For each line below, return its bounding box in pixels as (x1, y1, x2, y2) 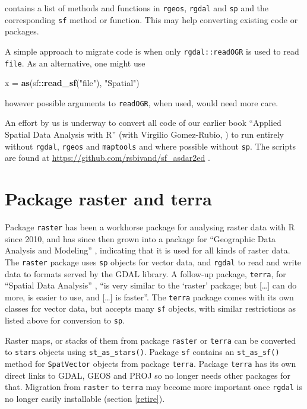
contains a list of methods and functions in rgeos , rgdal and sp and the (5, 2, 269, 14)
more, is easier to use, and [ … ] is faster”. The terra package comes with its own (5, 290, 294, 303)
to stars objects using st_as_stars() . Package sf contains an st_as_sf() (5, 345, 280, 358)
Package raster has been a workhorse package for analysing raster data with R (5, 221, 295, 233)
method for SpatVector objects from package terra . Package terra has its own (5, 357, 296, 370)
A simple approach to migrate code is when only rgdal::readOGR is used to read (5, 45, 299, 57)
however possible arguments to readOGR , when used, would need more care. (5, 96, 278, 109)
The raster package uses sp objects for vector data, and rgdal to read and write (5, 255, 302, 268)
